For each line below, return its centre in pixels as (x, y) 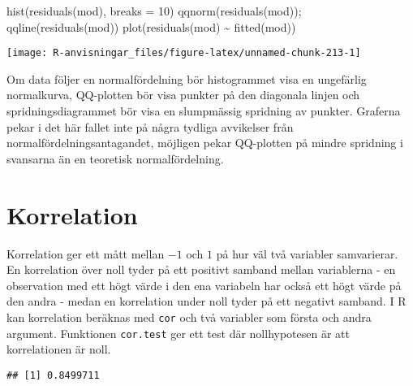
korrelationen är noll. (59, 349)
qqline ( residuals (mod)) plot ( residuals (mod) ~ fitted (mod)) (151, 26)
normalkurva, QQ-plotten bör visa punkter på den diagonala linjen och (183, 95)
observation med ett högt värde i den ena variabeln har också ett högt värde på (204, 285)
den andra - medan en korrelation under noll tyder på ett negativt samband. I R (206, 301)
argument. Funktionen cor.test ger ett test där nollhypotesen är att (178, 333)
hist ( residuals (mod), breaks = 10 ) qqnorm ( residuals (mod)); (154, 11)
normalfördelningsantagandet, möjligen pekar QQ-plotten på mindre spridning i (205, 143)
